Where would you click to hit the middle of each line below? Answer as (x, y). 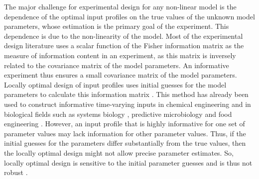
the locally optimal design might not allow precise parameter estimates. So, (119, 152)
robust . (16, 172)
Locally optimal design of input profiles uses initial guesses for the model (115, 84)
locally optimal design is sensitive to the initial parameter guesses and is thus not (128, 162)
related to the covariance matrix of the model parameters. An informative (117, 65)
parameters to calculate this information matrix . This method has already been (126, 94)
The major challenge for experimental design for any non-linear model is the (120, 6)
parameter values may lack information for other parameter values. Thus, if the (125, 133)
